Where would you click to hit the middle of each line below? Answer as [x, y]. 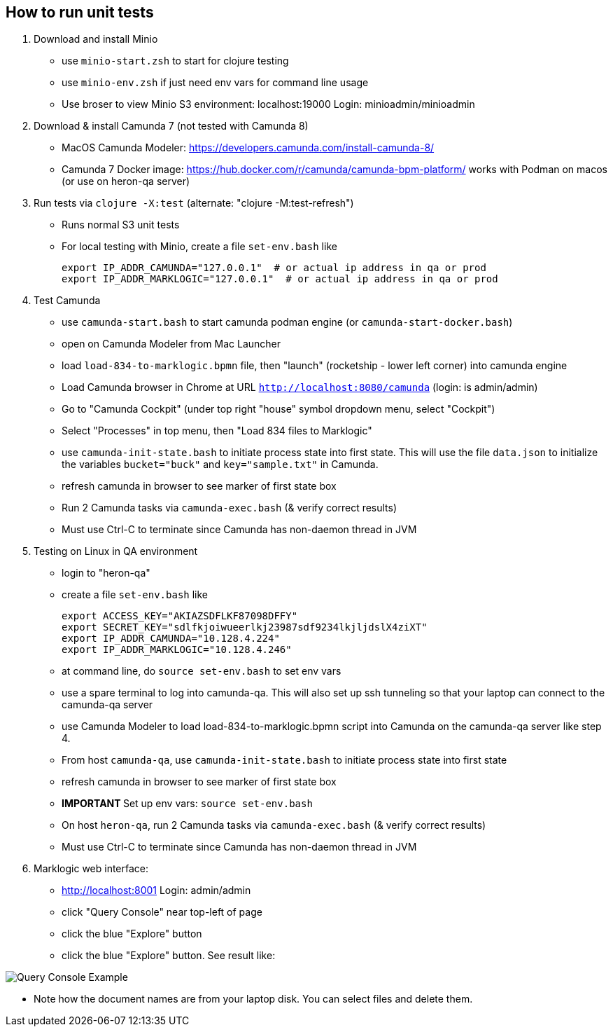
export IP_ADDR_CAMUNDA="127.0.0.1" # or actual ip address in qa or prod [274, 268]
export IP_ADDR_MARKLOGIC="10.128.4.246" [177, 650]
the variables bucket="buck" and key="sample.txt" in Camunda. [220, 465]
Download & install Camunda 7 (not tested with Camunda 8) [171, 126]
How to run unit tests [80, 12]
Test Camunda [67, 301]
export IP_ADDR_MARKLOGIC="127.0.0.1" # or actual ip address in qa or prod [280, 279]
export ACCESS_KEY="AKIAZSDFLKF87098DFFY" [180, 616]
